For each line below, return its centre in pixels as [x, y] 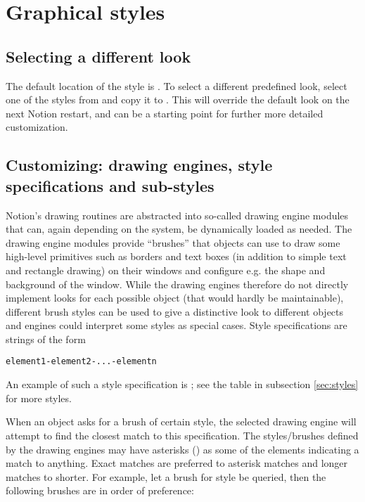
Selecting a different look [98, 56]
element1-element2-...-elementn [81, 362]
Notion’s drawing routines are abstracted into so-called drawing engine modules [177, 215]
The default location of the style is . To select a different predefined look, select [177, 85]
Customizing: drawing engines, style [139, 165]
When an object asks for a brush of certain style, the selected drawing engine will [181, 421]
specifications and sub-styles [110, 185]
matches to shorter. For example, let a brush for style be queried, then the [166, 476]
